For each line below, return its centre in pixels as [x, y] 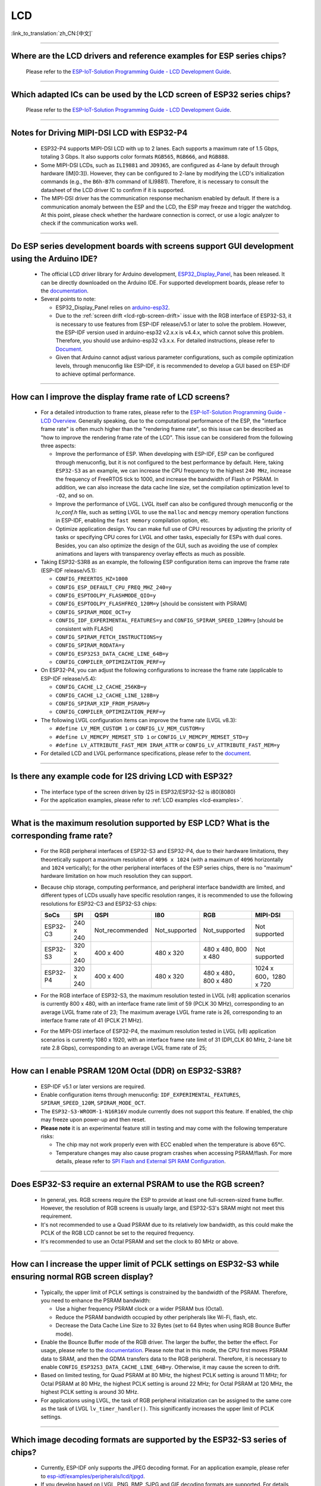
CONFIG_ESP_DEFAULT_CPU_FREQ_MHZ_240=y [114, 587]
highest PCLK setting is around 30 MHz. [90, 1392]
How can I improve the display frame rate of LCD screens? [120, 397]
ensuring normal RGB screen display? [82, 1276]
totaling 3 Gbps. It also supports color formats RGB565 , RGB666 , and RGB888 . [135, 157]
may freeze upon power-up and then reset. [93, 1120]
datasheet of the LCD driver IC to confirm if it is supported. [113, 190]
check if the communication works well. [89, 223]
